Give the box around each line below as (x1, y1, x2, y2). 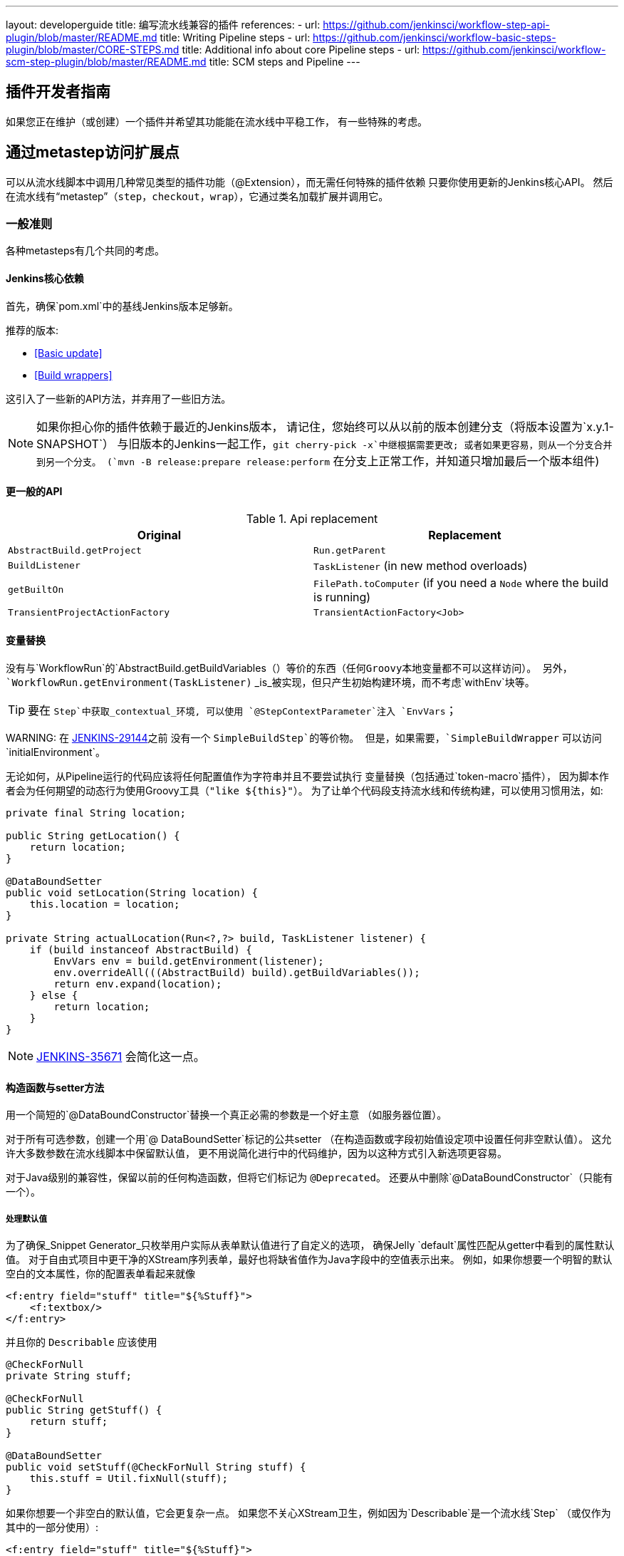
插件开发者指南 (6, 83, 110, 101)
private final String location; (6, 807, 186, 819)
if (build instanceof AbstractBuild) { (29, 944, 252, 956)
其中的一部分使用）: (6, 1521, 99, 1534)
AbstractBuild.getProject (8, 544, 142, 556)
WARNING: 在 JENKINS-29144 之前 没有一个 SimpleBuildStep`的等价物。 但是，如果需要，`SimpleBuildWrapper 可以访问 (6, 732, 602, 745)
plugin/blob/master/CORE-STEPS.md (6, 43, 180, 56)
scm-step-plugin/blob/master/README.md (6, 56, 207, 68)
